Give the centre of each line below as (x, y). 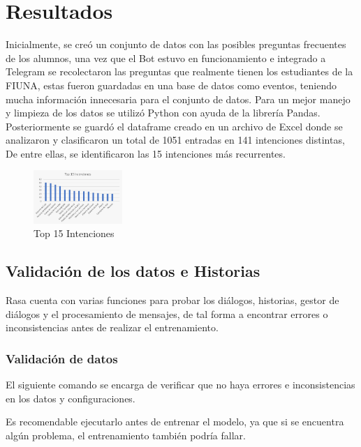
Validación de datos (62, 358)
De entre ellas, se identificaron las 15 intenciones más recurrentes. (146, 153)
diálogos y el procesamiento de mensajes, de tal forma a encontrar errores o (167, 313)
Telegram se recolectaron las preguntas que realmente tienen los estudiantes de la (179, 71)
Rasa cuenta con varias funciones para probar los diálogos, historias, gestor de (172, 300)
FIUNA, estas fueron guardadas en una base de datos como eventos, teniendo (171, 85)
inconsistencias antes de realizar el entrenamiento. (112, 327)
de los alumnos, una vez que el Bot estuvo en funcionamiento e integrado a (166, 58)
